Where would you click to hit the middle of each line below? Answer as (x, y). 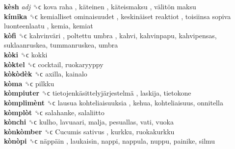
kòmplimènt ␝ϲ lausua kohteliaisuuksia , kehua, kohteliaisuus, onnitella (114, 102)
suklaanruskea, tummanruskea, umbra (61, 45)
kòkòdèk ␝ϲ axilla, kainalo (46, 74)
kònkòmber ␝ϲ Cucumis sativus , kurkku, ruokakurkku (89, 131)
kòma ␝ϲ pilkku (29, 83)
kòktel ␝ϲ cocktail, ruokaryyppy (54, 64)
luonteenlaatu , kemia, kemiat (49, 26)
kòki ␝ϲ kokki (26, 54)
